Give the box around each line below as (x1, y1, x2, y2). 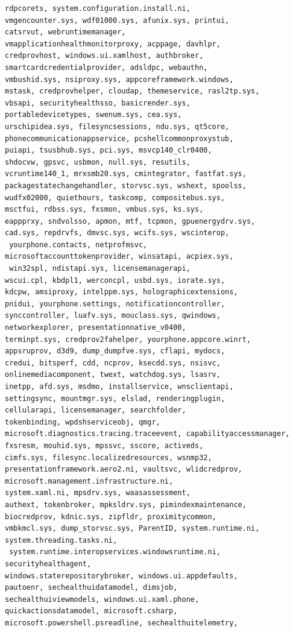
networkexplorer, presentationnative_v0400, (5, 323, 186, 332)
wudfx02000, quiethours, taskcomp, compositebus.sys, (5, 193, 225, 202)
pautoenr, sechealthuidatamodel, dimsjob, (5, 583, 178, 592)
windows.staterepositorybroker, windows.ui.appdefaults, (5, 571, 238, 580)
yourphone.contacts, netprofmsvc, (9, 240, 148, 249)
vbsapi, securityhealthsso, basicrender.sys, (5, 98, 191, 107)
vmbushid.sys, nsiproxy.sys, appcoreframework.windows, (5, 75, 234, 84)
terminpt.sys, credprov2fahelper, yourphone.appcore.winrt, (5, 335, 251, 344)
